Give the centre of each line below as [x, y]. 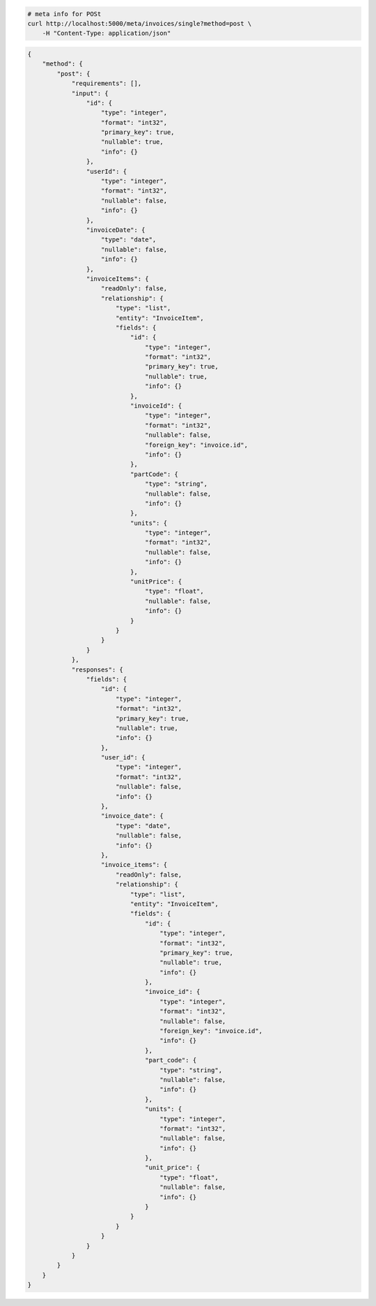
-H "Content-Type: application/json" [107, 34]
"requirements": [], [107, 83]
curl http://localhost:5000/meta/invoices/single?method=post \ [140, 23]
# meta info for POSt [64, 14]
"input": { [90, 93]
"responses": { [97, 669]
